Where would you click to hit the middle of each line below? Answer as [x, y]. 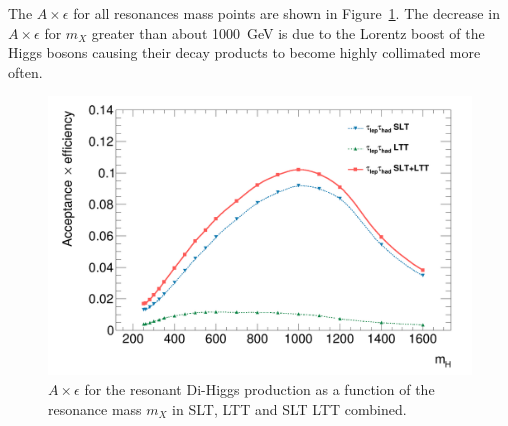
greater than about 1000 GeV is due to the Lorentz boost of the [288, 32]
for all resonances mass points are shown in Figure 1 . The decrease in [286, 13]
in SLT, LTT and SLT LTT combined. [289, 408]
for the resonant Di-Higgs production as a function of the [259, 389]
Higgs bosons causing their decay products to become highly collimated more [244, 52]
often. [25, 71]
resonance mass [95, 408]
